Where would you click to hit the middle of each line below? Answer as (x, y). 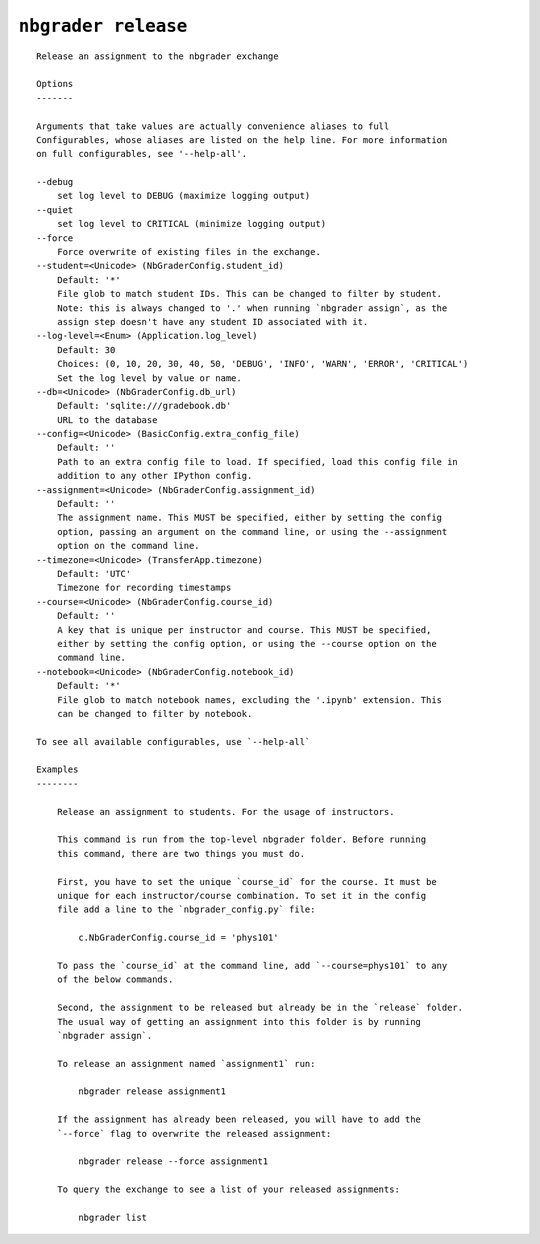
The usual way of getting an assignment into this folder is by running (239, 1021)
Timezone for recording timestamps (144, 588)
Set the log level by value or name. (149, 378)
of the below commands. (115, 979)
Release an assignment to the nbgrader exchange (157, 56)
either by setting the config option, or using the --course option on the (246, 643)
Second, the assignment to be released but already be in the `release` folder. (260, 1008)
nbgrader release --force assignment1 (173, 1161)
